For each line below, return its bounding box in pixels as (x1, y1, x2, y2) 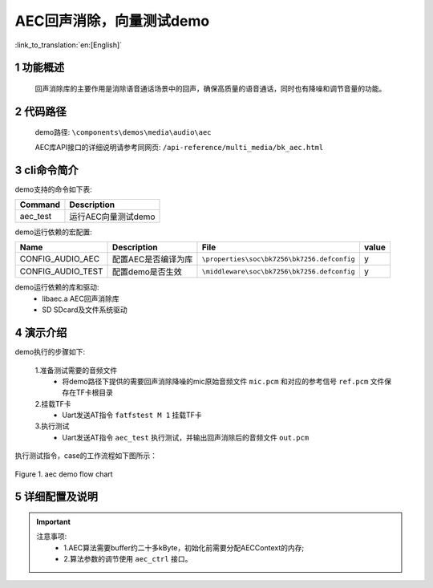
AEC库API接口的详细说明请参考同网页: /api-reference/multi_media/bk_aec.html (34, 142, 324, 152)
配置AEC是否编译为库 (112, 253, 193, 265)
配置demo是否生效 (112, 266, 182, 278)
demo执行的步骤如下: (14, 347, 86, 357)
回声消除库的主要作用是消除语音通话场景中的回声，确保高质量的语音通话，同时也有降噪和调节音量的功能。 (34, 83, 386, 93)
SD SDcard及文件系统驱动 (42, 305, 127, 314)
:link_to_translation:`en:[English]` (14, 40, 123, 50)
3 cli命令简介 (14, 163, 79, 176)
